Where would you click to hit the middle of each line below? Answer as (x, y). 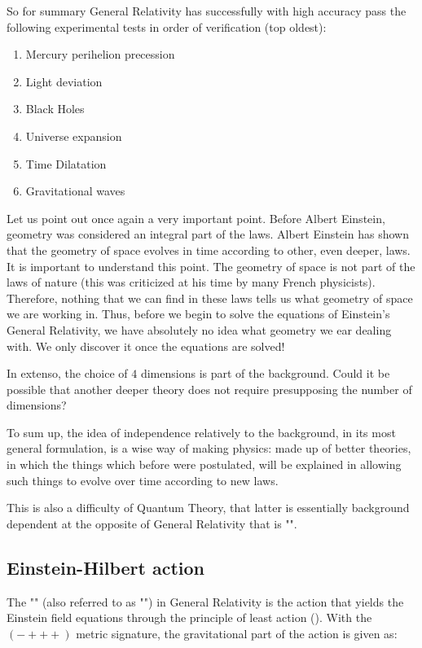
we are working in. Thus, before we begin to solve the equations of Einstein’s (198, 314)
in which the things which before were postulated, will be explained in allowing (204, 464)
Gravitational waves (75, 191)
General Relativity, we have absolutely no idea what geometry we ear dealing (199, 329)
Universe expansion (74, 136)
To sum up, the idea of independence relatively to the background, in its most (201, 432)
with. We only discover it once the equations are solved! (146, 346)
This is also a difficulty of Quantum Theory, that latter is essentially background (208, 508)
